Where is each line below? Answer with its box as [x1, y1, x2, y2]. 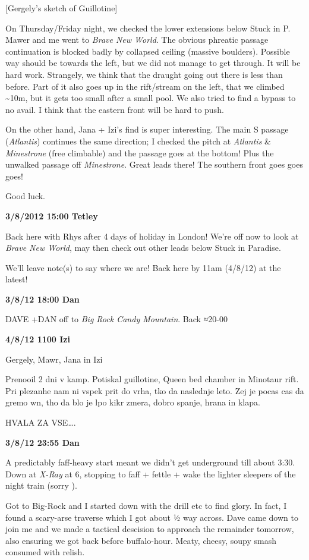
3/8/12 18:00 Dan [5, 292, 80, 305]
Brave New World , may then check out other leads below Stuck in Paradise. [5, 241, 281, 254]
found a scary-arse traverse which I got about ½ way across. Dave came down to [5, 511, 298, 523]
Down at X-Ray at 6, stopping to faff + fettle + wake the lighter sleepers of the [5, 467, 296, 480]
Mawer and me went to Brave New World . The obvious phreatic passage [5, 33, 269, 46]
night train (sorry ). [5, 479, 77, 492]
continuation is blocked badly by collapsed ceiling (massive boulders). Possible [5, 45, 290, 57]
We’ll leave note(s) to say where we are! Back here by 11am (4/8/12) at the [5, 261, 281, 273]
